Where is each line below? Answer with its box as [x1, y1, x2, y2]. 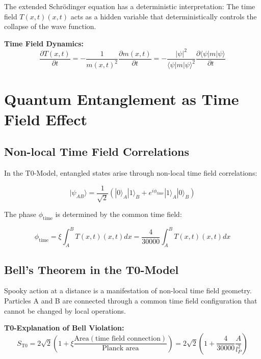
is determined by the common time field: [55, 209, 182, 219]
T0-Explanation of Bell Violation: [4, 322, 124, 333]
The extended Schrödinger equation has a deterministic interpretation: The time [4, 1, 255, 11]
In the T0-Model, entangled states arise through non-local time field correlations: [4, 168, 257, 178]
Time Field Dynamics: [4, 38, 84, 48]
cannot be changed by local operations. [4, 305, 126, 316]
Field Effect [4, 108, 88, 129]
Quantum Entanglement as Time [4, 89, 239, 109]
